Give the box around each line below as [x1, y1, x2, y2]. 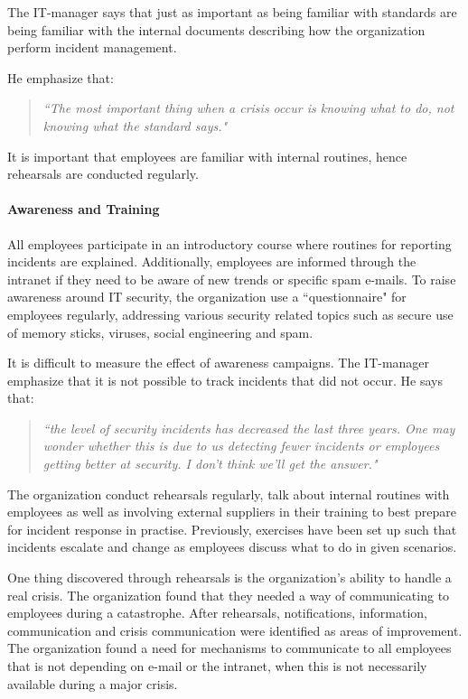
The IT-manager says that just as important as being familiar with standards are [7, 3, 457, 21]
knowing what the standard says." [42, 116, 228, 135]
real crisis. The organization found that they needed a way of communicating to [7, 585, 450, 604]
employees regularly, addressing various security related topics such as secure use [7, 304, 454, 323]
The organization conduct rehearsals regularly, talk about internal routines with [7, 484, 450, 503]
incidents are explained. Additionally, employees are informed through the [7, 252, 417, 271]
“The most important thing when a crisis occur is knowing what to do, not [42, 98, 454, 117]
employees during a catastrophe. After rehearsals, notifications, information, [7, 603, 427, 622]
